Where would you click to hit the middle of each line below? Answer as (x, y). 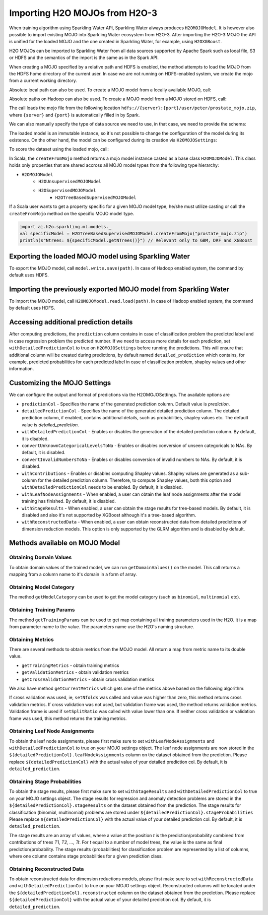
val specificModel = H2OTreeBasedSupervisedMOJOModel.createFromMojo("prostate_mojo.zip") (134, 233)
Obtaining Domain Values (40, 557)
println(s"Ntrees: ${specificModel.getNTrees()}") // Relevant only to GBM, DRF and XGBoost (136, 240)
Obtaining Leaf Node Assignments (52, 731)
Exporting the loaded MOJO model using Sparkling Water (100, 256)
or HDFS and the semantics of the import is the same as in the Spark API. (84, 58)
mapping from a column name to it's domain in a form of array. (73, 574)
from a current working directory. (43, 81)
